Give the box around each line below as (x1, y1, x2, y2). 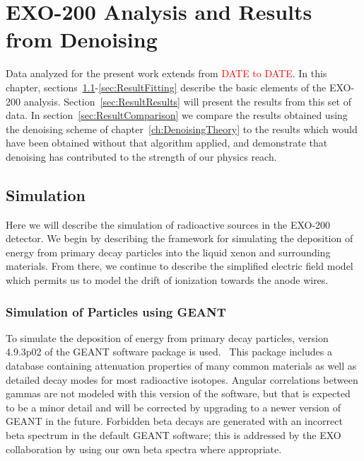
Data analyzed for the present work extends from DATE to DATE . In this (6, 66, 327, 81)
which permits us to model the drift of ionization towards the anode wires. (6, 273, 329, 288)
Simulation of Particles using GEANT (6, 302, 226, 320)
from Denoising (6, 25, 158, 54)
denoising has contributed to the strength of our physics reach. (6, 149, 277, 164)
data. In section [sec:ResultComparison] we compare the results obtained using (6, 108, 348, 123)
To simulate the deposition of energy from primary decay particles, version (6, 330, 329, 345)
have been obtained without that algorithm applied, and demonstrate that (6, 135, 328, 150)
